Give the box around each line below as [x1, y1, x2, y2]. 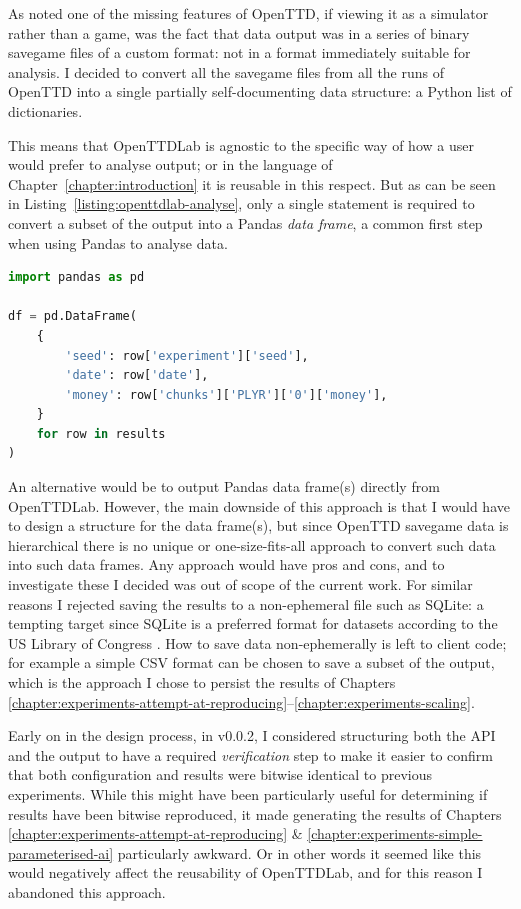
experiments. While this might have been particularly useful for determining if [8, 783, 488, 804]
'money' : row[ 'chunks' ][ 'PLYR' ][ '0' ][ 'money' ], [65, 387, 388, 402]
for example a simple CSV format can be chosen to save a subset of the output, [8, 652, 495, 673]
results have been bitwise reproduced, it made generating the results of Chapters [8, 803, 502, 824]
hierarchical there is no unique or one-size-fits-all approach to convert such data [8, 534, 496, 555]
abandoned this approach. [8, 881, 166, 902]
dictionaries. [8, 100, 83, 121]
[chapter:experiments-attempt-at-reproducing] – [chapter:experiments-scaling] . [8, 691, 475, 712]
